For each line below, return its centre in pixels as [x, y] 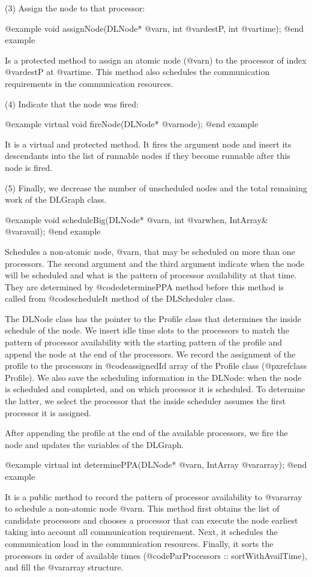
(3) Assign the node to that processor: [75, 8]
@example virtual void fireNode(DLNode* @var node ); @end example [132, 124]
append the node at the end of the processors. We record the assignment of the [150, 354]
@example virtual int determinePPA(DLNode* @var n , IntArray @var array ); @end [156, 465]
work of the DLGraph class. [56, 199]
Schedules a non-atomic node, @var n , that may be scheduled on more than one [150, 251]
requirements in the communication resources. [89, 83]
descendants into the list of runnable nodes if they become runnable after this [148, 156]
